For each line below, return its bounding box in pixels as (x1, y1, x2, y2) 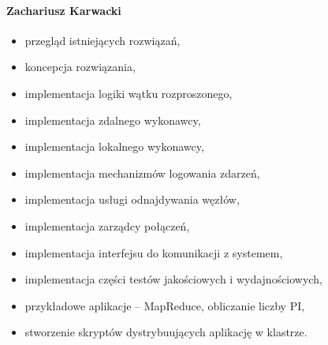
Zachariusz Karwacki (6, 2, 121, 18)
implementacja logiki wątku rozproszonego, (24, 84, 233, 101)
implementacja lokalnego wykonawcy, (24, 138, 204, 155)
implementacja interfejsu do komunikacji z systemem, (24, 244, 283, 261)
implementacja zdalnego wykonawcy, (24, 111, 201, 128)
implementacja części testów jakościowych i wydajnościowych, (24, 271, 322, 287)
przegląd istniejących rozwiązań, (24, 32, 181, 48)
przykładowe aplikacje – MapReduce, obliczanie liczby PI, (24, 297, 305, 313)
